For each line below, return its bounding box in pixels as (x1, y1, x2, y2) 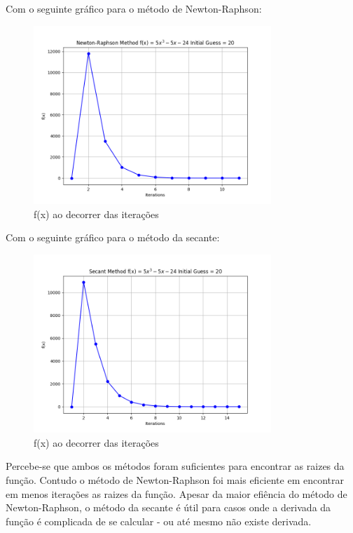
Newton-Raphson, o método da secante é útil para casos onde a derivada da (6, 500, 331, 515)
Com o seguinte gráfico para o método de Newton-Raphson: (6, 1, 262, 15)
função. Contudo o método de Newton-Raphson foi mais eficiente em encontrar (6, 472, 345, 487)
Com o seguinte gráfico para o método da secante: (6, 230, 220, 245)
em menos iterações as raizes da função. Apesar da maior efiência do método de (6, 486, 347, 501)
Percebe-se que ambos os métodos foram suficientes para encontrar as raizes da (6, 459, 345, 473)
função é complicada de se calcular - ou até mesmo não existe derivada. (6, 513, 312, 528)
